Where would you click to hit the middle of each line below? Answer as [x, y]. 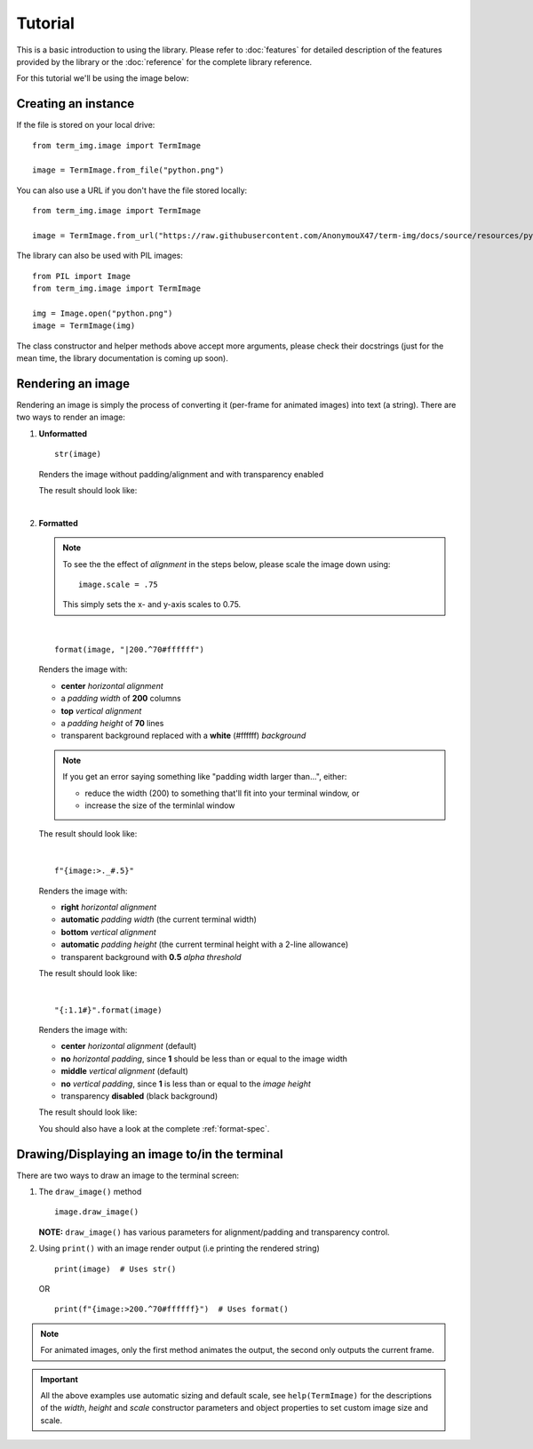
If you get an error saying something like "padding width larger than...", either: [205, 777]
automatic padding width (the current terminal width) [159, 919]
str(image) [78, 454]
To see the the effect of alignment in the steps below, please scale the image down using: [227, 564]
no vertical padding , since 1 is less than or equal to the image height [186, 1084]
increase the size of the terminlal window [160, 805]
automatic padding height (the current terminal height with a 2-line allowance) [205, 945]
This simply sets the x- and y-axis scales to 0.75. [152, 604]
